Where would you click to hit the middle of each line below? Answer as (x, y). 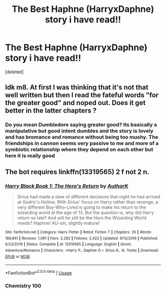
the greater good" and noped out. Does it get (75, 103)
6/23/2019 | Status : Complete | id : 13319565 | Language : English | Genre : (68, 244)
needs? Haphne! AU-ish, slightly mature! (58, 223)
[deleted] (14, 72)
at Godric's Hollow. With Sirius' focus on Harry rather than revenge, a (88, 202)
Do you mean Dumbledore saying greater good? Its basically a (81, 125)
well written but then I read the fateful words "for (82, 95)
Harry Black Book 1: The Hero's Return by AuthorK (67, 186)
